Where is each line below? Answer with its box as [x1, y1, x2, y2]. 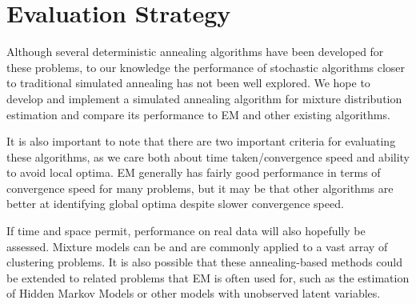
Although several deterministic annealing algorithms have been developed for [6, 43, 384, 60]
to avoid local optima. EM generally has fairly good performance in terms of [6, 164, 381, 181]
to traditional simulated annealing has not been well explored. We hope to [6, 74, 370, 91]
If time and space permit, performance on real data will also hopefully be [6, 222, 366, 239]
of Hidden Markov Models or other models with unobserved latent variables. [6, 285, 381, 302]
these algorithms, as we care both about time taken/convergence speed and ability [6, 148, 410, 165]
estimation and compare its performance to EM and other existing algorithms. [6, 106, 390, 122]
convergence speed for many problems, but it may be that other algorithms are [6, 179, 394, 196]
